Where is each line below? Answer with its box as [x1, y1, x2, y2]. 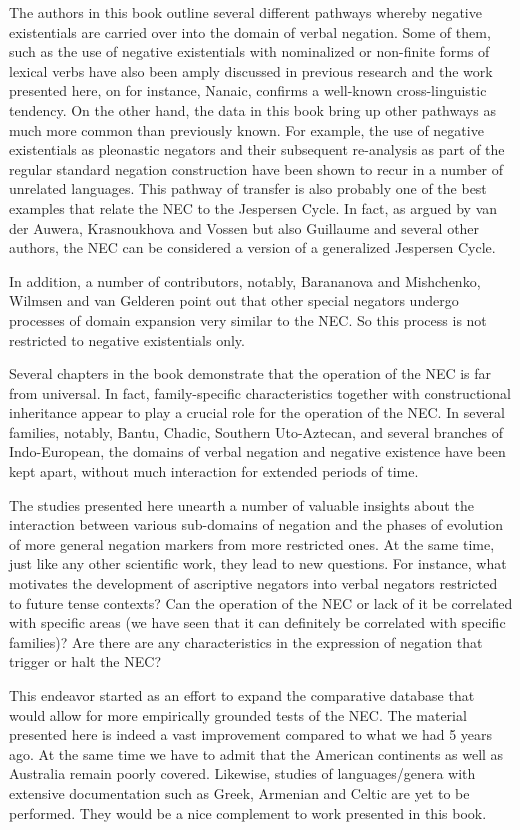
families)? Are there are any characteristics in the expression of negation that [9, 631, 483, 652]
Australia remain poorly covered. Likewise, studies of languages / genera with [9, 763, 476, 784]
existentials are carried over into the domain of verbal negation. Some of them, [9, 21, 491, 42]
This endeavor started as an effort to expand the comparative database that [9, 685, 475, 705]
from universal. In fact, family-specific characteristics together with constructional [9, 382, 511, 403]
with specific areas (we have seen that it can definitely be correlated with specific [9, 612, 506, 633]
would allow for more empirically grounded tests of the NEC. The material [9, 704, 467, 725]
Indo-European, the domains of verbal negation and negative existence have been [9, 441, 506, 462]
